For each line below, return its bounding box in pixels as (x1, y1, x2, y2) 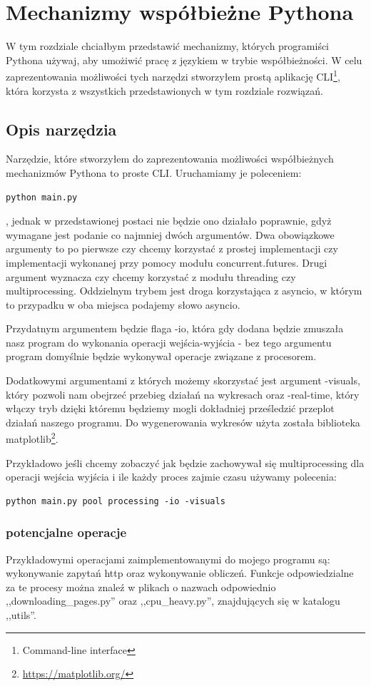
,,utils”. (6, 608, 36, 623)
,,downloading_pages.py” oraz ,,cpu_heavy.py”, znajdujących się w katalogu (6, 593, 340, 608)
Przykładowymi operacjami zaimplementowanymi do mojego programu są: (6, 551, 330, 566)
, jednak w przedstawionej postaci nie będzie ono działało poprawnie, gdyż (6, 213, 332, 228)
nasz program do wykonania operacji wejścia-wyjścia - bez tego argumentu (6, 334, 332, 349)
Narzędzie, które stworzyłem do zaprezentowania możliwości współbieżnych (6, 151, 334, 166)
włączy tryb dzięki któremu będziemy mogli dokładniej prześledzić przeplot (6, 401, 335, 416)
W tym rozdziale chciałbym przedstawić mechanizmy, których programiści (6, 39, 330, 53)
